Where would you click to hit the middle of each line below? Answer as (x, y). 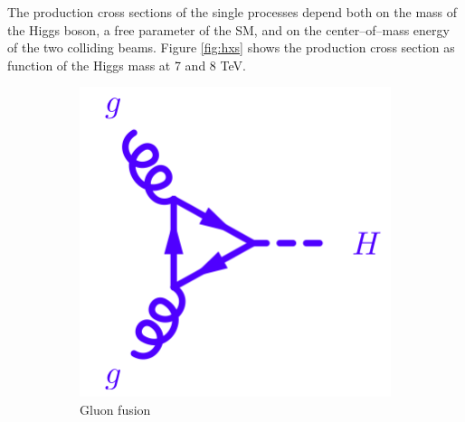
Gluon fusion (115, 409)
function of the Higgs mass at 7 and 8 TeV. (127, 65)
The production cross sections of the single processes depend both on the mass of (232, 12)
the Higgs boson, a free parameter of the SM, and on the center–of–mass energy (228, 29)
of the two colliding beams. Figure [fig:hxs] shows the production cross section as (231, 47)
